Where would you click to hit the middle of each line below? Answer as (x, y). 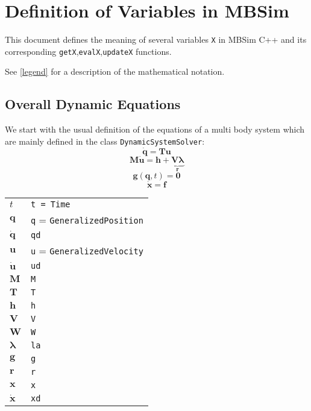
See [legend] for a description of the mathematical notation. (115, 71)
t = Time (51, 204)
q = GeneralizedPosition (87, 219)
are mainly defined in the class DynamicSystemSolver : (105, 141)
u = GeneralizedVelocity (87, 250)
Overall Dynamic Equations (93, 104)
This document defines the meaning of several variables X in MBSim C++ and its (156, 39)
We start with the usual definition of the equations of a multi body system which (155, 129)
